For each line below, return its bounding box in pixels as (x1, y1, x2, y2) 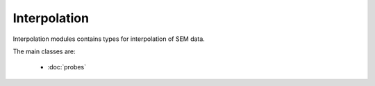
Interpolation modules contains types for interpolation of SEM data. (12, 35, 205, 43)
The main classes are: (12, 47, 76, 55)
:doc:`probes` (47, 63, 87, 71)
